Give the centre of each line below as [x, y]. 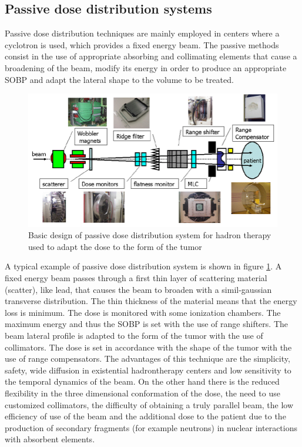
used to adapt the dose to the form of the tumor [115, 246]
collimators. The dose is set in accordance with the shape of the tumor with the [148, 347]
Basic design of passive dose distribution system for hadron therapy [150, 235]
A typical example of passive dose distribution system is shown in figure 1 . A [143, 266]
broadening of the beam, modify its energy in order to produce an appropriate [146, 67]
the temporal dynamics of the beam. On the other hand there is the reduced [142, 381]
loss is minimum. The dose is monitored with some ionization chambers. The [143, 312]
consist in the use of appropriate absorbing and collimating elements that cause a [151, 56]
